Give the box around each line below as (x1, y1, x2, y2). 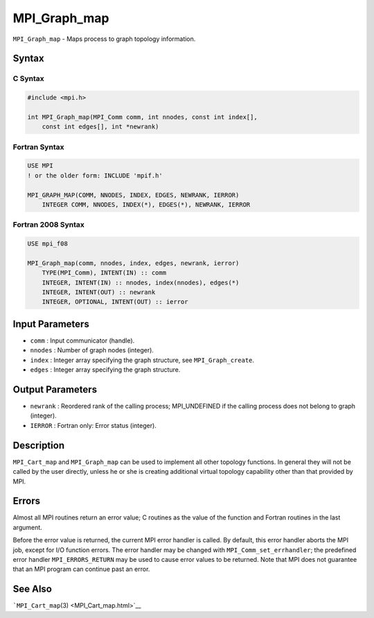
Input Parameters (12, 318, 89, 329)
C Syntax (12, 74, 44, 83)
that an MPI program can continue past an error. (12, 565, 150, 574)
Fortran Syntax (12, 142, 64, 152)
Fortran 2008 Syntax (12, 220, 84, 230)
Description (12, 439, 65, 451)
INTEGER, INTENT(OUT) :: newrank (42, 289, 156, 296)
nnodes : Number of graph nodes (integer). (30, 346, 154, 354)
